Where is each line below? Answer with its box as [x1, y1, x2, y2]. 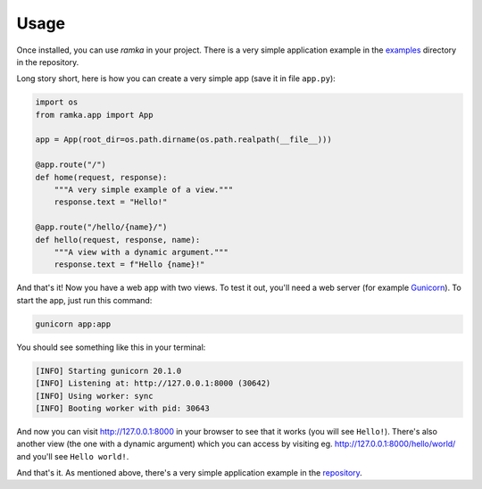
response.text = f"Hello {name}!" [54, 260, 205, 269]
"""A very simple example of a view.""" [54, 185, 234, 195]
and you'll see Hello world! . [16, 451, 129, 461]
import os [35, 97, 79, 107]
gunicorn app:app [35, 319, 112, 329]
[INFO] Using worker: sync [35, 391, 154, 401]
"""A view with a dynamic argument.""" [54, 247, 229, 257]
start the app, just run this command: [16, 294, 153, 305]
